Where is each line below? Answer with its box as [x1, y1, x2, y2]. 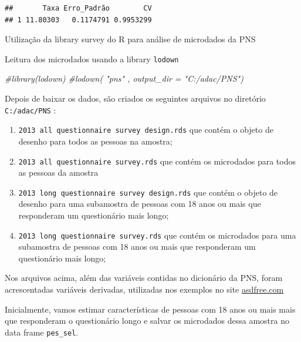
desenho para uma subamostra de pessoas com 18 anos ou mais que [18, 197, 261, 210]
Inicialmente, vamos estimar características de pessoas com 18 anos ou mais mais [5, 303, 296, 315]
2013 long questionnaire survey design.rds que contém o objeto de [18, 186, 278, 198]
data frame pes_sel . [5, 326, 79, 338]
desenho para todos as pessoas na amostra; [18, 135, 173, 147]
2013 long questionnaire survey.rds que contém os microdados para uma [18, 229, 296, 241]
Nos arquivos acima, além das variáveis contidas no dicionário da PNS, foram [5, 271, 283, 284]
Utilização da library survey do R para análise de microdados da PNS [5, 33, 256, 45]
